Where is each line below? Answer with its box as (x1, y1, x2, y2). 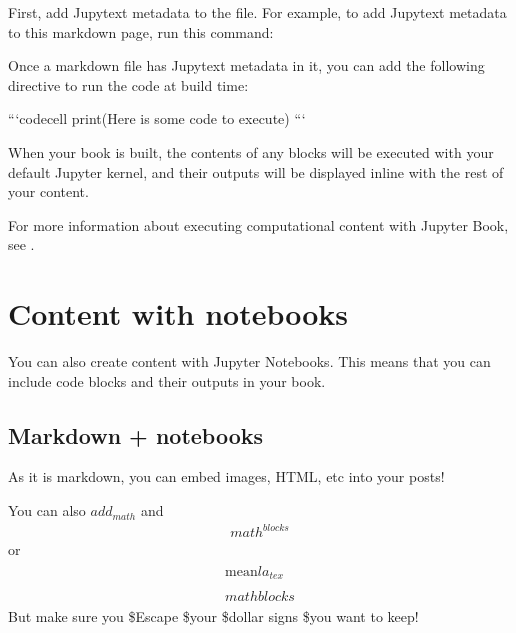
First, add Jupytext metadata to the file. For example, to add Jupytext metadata (8, 2, 507, 22)
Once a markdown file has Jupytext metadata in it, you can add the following (8, 55, 485, 76)
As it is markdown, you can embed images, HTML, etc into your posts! (8, 466, 445, 487)
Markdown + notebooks (8, 419, 264, 450)
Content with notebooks (8, 293, 349, 334)
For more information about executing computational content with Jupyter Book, (8, 214, 509, 235)
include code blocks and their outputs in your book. (8, 370, 326, 391)
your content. (8, 181, 89, 202)
